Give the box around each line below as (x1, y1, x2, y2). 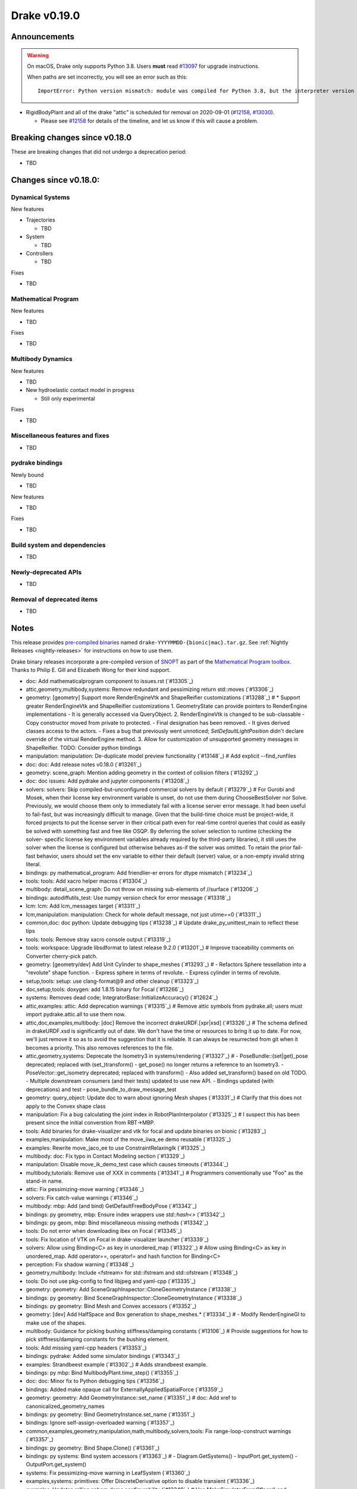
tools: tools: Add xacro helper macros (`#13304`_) (26, 877, 148, 884)
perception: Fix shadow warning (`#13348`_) (26, 1260, 134, 1268)
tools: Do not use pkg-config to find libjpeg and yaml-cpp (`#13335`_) (26, 1278, 196, 1285)
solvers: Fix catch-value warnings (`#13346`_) (26, 1194, 139, 1201)
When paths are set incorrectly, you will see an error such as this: (27, 73, 187, 80)
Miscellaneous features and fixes (11, 432, 109, 440)
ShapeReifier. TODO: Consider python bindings (26, 744, 142, 751)
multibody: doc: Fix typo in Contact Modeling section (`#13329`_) (26, 1152, 186, 1160)
